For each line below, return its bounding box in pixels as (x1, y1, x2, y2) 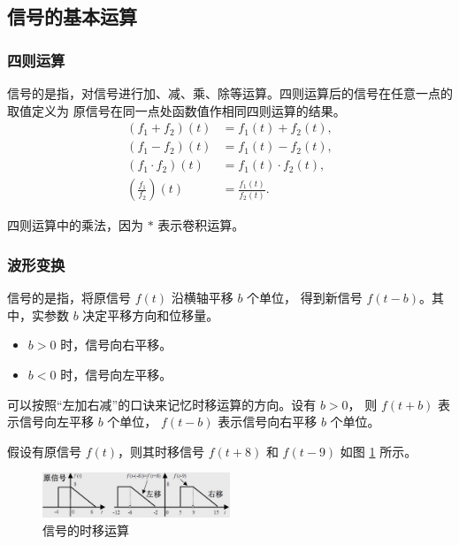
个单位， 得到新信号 (247, 288, 363, 307)
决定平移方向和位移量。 (82, 305, 219, 324)
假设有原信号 (7, 441, 81, 460)
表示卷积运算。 (157, 216, 245, 234)
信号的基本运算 (7, 3, 137, 30)
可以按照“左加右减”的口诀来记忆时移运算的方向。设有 (7, 395, 317, 413)
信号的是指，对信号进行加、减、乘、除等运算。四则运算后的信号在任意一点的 (7, 84, 453, 102)
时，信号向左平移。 (60, 365, 172, 383)
